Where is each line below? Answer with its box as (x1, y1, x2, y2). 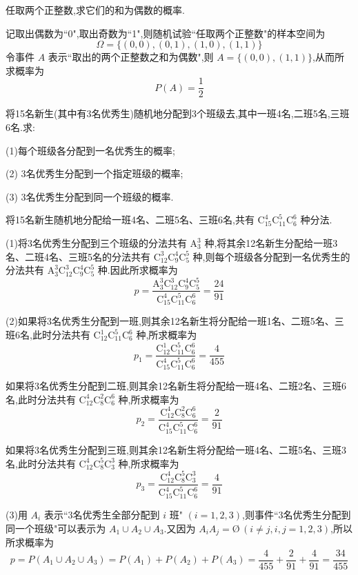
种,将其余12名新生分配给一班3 (204, 236, 338, 250)
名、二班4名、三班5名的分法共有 (6, 249, 150, 263)
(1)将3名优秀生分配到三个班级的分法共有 (6, 236, 187, 250)
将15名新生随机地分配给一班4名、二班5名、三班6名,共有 (6, 212, 255, 227)
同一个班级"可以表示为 (6, 521, 106, 535)
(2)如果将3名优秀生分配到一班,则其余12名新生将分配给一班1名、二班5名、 (6, 314, 335, 328)
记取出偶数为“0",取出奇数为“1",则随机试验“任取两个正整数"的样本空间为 (6, 26, 326, 40)
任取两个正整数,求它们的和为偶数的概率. (6, 3, 185, 17)
